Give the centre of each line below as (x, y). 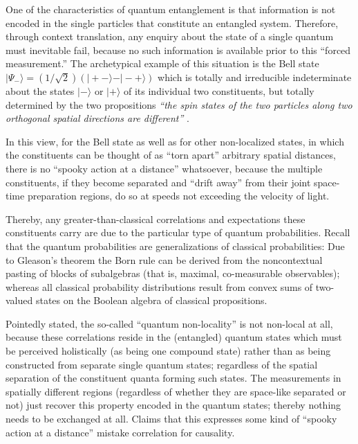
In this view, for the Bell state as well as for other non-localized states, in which (175, 141)
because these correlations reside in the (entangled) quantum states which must (174, 337)
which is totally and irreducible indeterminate (255, 77)
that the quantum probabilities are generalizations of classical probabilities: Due (175, 246)
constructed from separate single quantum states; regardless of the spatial (162, 364)
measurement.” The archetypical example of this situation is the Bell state (162, 63)
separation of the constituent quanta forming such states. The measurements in (173, 378)
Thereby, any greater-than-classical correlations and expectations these (156, 219)
